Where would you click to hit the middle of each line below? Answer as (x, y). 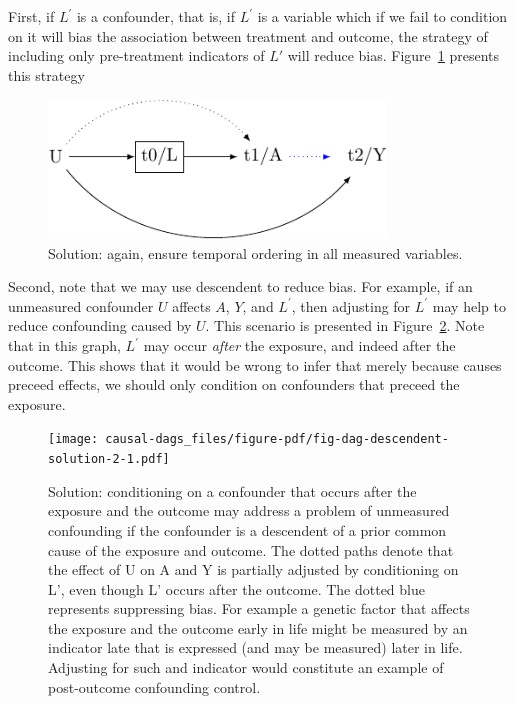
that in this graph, (64, 345)
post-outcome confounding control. (154, 686)
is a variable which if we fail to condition (382, 16)
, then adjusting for (351, 305)
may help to (469, 305)
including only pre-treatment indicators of (136, 55)
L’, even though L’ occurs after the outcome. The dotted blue (236, 588)
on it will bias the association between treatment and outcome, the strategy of (248, 35)
